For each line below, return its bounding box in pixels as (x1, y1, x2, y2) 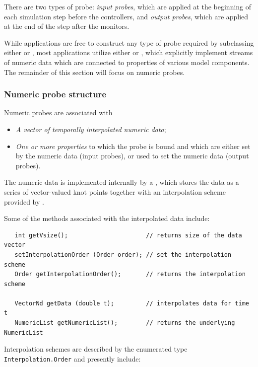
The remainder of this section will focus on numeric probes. (4, 67, 185, 77)
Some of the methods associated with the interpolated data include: (4, 213, 210, 223)
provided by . (4, 196, 44, 207)
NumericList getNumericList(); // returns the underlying (14, 319, 235, 327)
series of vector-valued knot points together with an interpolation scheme (4, 186, 226, 197)
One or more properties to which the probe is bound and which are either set (15, 141, 251, 151)
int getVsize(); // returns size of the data (14, 231, 242, 239)
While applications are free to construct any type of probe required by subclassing (4, 37, 254, 48)
